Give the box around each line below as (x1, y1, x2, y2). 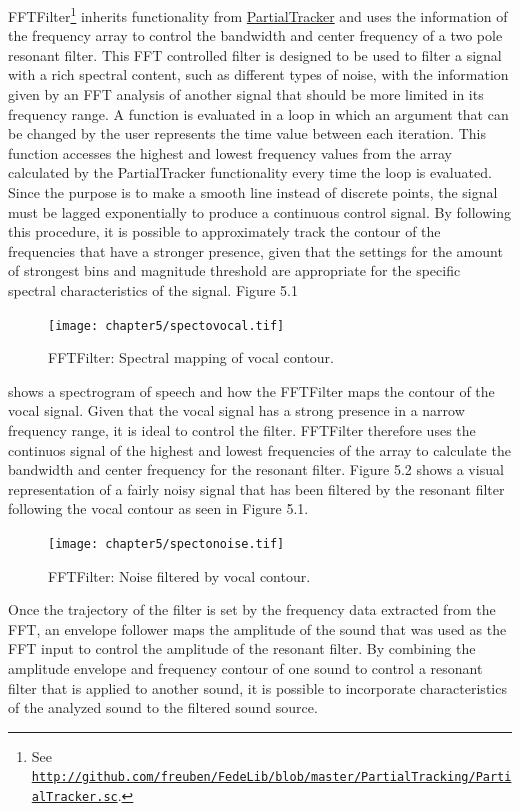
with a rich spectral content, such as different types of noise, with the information (8, 64, 509, 85)
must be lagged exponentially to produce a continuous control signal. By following (8, 201, 511, 222)
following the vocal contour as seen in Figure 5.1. (8, 498, 309, 519)
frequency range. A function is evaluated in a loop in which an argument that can (8, 103, 509, 124)
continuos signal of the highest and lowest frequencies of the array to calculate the (8, 439, 511, 460)
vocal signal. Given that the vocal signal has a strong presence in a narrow (8, 400, 465, 421)
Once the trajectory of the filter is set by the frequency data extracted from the (8, 599, 496, 620)
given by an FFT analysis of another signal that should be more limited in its (8, 84, 484, 105)
